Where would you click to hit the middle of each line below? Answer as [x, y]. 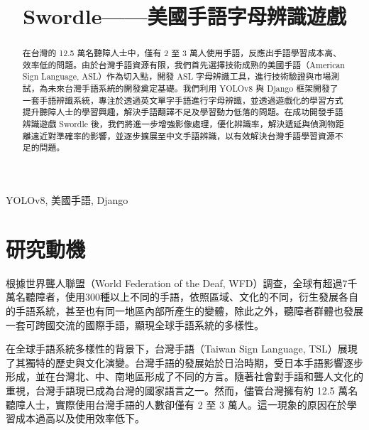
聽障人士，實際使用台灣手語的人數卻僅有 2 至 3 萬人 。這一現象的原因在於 [176, 404]
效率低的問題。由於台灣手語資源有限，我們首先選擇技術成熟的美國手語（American [183, 64]
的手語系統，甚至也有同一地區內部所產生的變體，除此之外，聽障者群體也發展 [184, 310]
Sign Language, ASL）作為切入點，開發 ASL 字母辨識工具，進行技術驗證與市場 [177, 76]
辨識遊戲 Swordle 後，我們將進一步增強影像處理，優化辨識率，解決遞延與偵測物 [179, 124]
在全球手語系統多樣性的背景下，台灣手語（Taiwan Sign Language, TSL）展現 [182, 349]
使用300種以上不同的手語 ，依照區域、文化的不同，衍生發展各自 [211, 297]
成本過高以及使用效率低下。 [80, 418]
